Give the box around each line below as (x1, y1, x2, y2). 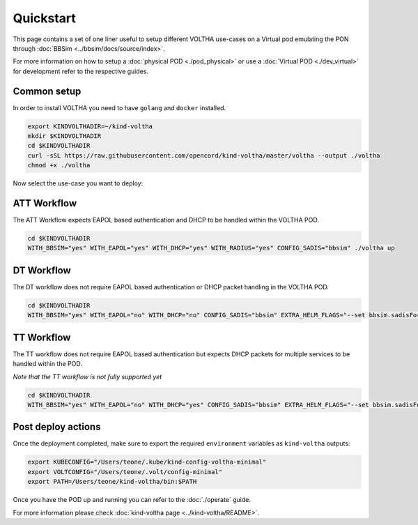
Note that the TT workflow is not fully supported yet (13, 372, 162, 381)
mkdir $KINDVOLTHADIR (27, 132, 102, 139)
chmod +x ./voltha (27, 161, 91, 169)
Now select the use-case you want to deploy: (13, 179, 144, 188)
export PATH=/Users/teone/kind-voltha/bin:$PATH (27, 478, 197, 486)
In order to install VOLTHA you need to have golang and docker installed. (13, 103, 226, 112)
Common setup (13, 85, 82, 97)
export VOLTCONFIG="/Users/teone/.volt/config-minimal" (27, 468, 223, 475)
